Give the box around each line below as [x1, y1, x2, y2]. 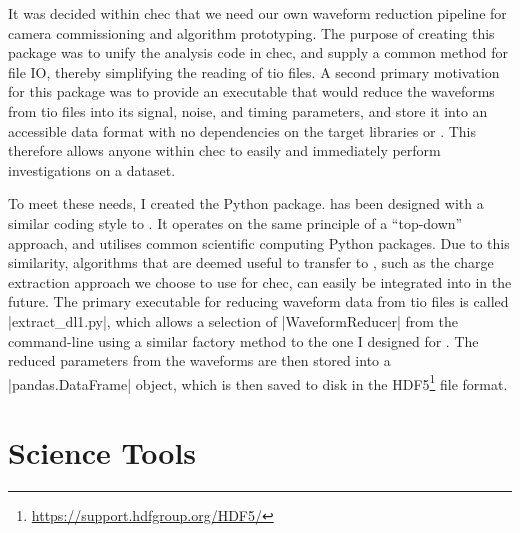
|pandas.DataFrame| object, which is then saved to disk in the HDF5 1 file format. [8, 370, 508, 394]
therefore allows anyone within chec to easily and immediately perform [8, 140, 441, 161]
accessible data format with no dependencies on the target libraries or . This [8, 120, 477, 141]
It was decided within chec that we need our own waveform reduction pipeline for [8, 3, 507, 23]
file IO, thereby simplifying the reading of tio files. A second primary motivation [8, 61, 500, 82]
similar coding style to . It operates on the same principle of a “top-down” [8, 212, 463, 233]
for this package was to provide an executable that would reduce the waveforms [8, 81, 495, 102]
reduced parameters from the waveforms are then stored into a [8, 350, 391, 371]
